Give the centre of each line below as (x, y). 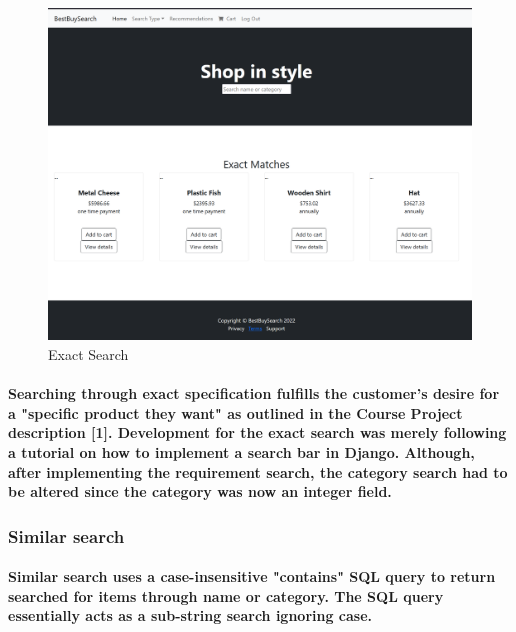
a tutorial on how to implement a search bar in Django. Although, (241, 452)
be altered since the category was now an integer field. (200, 491)
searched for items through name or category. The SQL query (226, 595)
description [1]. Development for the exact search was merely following (257, 432)
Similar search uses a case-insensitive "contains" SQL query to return (252, 576)
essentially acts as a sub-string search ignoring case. (190, 615)
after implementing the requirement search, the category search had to (258, 471)
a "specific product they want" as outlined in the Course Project (235, 412)
